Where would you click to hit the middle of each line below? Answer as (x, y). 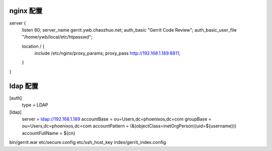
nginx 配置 (26, 11)
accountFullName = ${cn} (49, 133)
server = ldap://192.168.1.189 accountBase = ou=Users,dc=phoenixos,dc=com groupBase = (117, 119)
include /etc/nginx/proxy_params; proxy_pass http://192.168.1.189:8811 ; (108, 53)
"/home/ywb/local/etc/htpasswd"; (57, 37)
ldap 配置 (24, 86)
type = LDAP (35, 105)
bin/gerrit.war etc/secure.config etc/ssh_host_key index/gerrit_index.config (88, 142)
